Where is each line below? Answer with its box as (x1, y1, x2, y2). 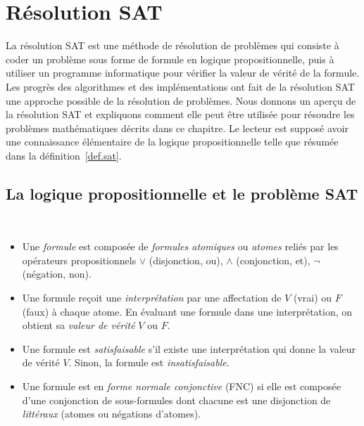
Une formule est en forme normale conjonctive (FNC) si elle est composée (22, 379, 341, 394)
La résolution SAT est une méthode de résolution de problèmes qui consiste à (6, 38, 339, 53)
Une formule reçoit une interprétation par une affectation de (22, 290, 282, 305)
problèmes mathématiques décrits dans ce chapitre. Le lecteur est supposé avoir (6, 120, 349, 135)
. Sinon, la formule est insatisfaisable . (68, 355, 230, 370)
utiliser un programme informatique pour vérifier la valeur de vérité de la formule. (6, 65, 360, 80)
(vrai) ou (294, 290, 332, 305)
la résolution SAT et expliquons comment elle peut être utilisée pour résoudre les (6, 107, 355, 122)
